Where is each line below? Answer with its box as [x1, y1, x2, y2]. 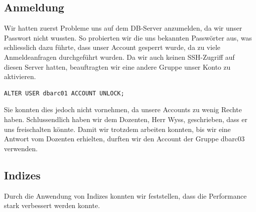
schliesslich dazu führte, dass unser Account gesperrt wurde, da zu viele [4, 42, 220, 52]
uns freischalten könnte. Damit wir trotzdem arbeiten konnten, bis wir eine [4, 124, 231, 134]
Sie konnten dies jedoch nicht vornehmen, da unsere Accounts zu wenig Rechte [4, 104, 242, 115]
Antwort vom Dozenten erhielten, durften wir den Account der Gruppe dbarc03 [4, 133, 245, 144]
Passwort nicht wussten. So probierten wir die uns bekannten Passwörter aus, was [4, 32, 252, 42]
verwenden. [4, 143, 38, 153]
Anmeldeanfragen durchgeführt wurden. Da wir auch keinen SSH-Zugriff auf [4, 51, 235, 62]
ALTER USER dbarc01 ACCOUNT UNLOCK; [4, 89, 125, 97]
